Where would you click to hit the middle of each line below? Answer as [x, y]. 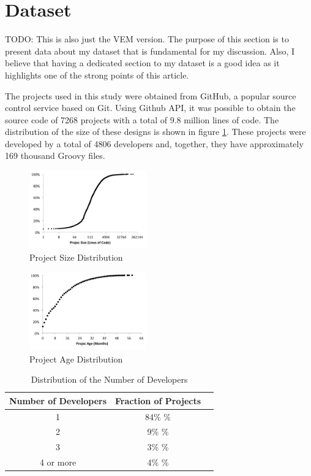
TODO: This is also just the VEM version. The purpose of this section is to [147, 39]
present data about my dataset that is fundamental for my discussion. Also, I [150, 51]
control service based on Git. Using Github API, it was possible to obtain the [150, 108]
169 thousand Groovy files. [55, 155]
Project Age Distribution [76, 359]
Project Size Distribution [76, 257]
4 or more [58, 462]
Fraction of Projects [158, 400]
